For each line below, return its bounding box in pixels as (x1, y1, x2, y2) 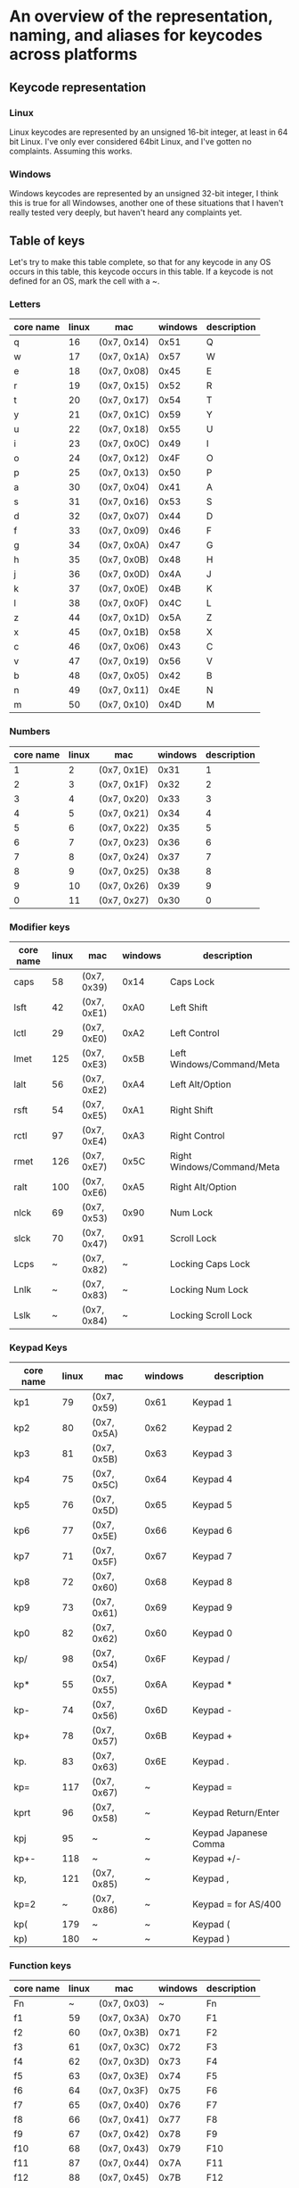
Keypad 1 (192, 1397, 233, 1409)
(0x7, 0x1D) (98, 611, 150, 624)
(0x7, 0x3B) (98, 2026, 149, 2039)
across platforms (9, 45, 138, 64)
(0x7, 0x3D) (98, 2055, 150, 2068)
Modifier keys (9, 921, 70, 933)
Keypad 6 (192, 1524, 233, 1537)
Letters (9, 297, 42, 310)
